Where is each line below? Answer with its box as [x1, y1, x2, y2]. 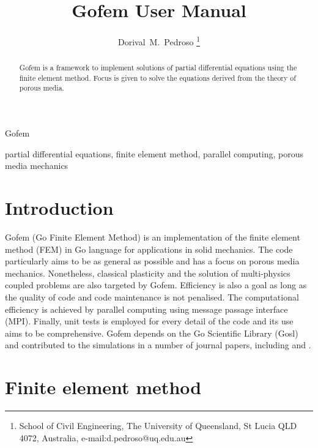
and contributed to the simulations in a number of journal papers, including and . [5, 338, 311, 351]
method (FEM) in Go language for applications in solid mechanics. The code [5, 242, 293, 255]
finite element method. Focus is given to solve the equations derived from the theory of [19, 72, 296, 83]
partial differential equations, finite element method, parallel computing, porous [5, 147, 304, 160]
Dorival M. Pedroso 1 [118, 34, 200, 48]
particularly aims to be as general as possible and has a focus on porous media [5, 255, 300, 267]
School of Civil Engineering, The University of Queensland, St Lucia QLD [19, 419, 297, 432]
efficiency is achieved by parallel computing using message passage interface [5, 302, 288, 315]
